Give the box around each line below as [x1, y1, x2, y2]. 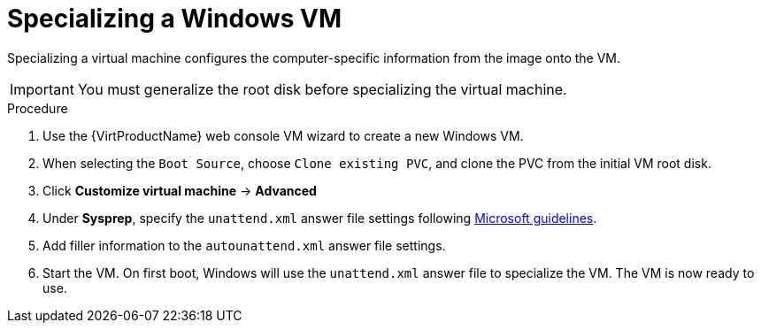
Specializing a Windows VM [7, 4, 342, 34]
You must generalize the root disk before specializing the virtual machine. [77, 80, 567, 98]
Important [10, 80, 74, 98]
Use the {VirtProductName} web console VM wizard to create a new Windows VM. [42, 127, 524, 143]
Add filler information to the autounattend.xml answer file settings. [42, 237, 446, 253]
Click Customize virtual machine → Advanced [42, 182, 317, 198]
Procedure [7, 100, 68, 116]
